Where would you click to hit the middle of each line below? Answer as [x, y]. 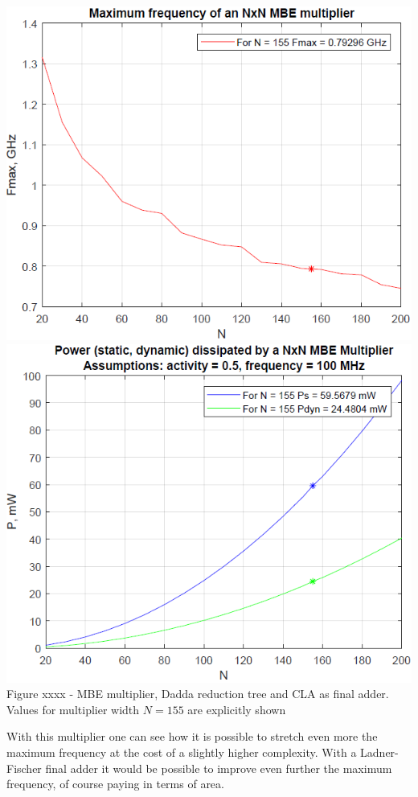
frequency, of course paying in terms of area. [115, 784]
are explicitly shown [237, 709]
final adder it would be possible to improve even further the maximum [219, 768]
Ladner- [379, 752]
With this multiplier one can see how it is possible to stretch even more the [192, 736]
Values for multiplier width [73, 709]
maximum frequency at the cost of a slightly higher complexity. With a [182, 752]
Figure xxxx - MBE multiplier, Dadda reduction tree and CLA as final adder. [198, 694]
